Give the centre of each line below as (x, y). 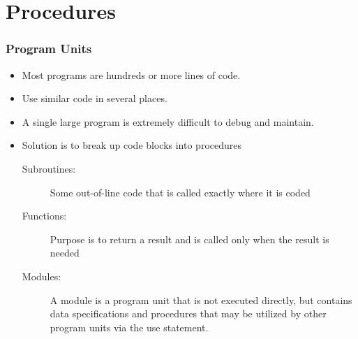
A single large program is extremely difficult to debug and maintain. (168, 121)
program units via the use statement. (129, 327)
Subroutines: (49, 168)
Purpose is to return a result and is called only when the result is (189, 239)
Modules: (42, 276)
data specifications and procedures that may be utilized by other (188, 313)
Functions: (44, 216)
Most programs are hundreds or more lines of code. (131, 74)
